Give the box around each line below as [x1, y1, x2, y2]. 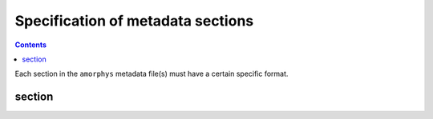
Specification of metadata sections [14, 12, 254, 30]
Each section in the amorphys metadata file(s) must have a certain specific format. [14, 69, 289, 79]
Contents [14, 40, 47, 50]
